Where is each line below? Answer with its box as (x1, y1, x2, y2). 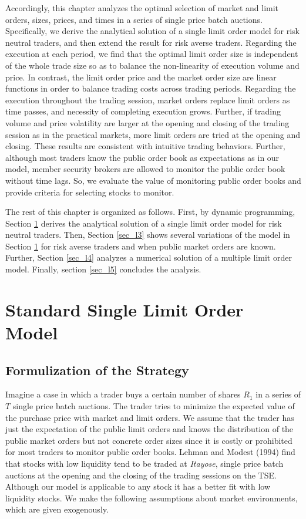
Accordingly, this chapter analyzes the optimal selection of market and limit (5, 2, 279, 14)
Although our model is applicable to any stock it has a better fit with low (5, 480, 271, 493)
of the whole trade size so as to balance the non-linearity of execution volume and (5, 59, 300, 71)
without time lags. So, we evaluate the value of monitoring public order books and (5, 174, 301, 186)
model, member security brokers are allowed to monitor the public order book (5, 163, 285, 175)
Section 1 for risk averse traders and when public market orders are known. (5, 240, 276, 252)
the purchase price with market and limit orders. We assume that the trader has (5, 411, 294, 423)
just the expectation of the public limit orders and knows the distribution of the (5, 423, 294, 435)
